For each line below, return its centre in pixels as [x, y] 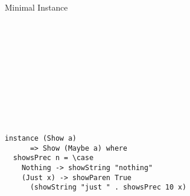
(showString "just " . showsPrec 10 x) [108, 187]
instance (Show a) [41, 138]
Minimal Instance [36, 7]
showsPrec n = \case [53, 158]
